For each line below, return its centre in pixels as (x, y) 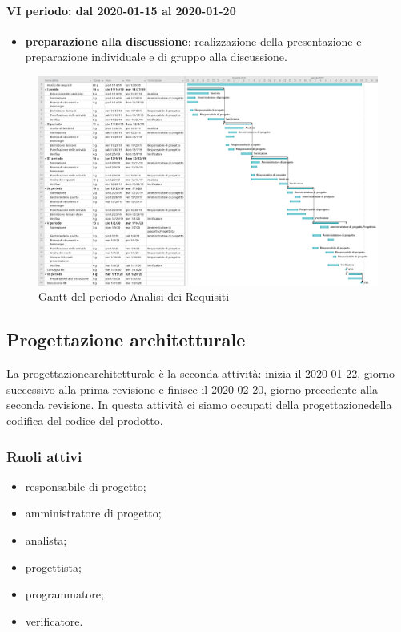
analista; (46, 540)
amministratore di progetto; (93, 513)
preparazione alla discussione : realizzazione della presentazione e (193, 41)
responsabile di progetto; (86, 486)
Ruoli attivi (44, 456)
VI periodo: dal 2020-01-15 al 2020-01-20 (121, 10)
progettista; (53, 567)
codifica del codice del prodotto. (85, 421)
